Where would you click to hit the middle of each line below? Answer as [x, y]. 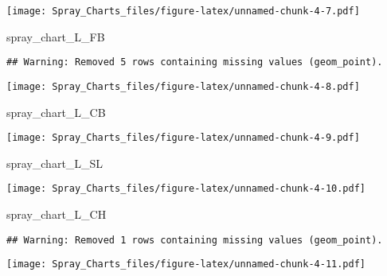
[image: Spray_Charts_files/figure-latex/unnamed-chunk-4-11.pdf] [186, 264]
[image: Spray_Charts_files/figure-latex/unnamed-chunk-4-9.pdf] [183, 138]
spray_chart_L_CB [56, 112]
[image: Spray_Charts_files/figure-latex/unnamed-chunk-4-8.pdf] [183, 86]
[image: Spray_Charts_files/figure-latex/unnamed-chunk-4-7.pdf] [183, 11]
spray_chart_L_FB [56, 36]
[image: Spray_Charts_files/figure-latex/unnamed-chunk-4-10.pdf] [186, 189]
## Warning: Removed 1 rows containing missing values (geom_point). [195, 240]
